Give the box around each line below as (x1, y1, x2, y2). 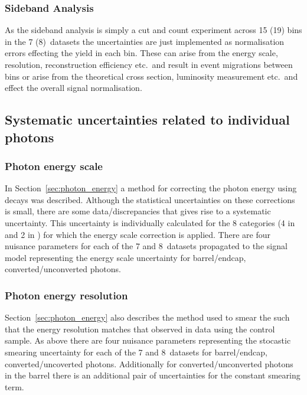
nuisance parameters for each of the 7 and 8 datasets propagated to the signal (5, 240, 288, 252)
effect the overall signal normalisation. (5, 81, 142, 94)
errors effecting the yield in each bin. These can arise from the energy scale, (5, 47, 278, 59)
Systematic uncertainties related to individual (5, 110, 290, 129)
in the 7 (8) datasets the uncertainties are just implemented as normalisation (5, 35, 285, 47)
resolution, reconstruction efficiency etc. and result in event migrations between (5, 58, 293, 70)
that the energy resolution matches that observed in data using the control (5, 322, 275, 335)
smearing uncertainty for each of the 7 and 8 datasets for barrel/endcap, (5, 345, 267, 358)
